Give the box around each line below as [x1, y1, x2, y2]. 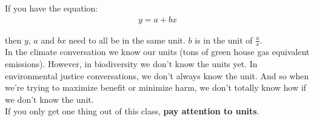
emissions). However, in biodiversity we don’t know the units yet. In [5, 57, 258, 70]
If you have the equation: [5, 2, 98, 14]
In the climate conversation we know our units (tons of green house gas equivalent [5, 45, 310, 58]
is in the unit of [195, 33, 253, 46]
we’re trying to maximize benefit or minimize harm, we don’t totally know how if [5, 81, 307, 94]
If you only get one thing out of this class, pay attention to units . [5, 105, 259, 117]
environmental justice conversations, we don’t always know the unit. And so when [5, 69, 309, 82]
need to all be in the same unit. [68, 33, 185, 46]
